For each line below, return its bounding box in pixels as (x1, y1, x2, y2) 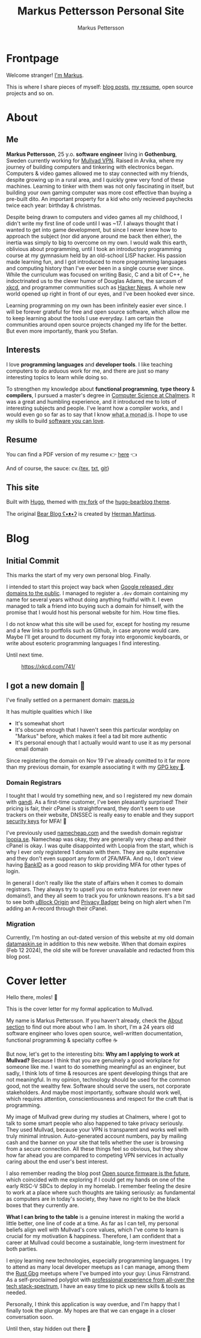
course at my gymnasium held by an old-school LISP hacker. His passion (6, 252, 186, 259)
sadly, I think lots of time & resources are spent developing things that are (6, 1070, 188, 1077)
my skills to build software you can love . (6, 417, 105, 424)
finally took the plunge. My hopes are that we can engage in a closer (6, 1307, 176, 1315)
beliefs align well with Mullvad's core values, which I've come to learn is (6, 1226, 184, 1233)
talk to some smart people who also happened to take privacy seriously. (6, 1120, 184, 1127)
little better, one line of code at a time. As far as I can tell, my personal (6, 1220, 179, 1227)
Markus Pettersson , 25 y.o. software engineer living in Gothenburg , (6, 150, 177, 158)
